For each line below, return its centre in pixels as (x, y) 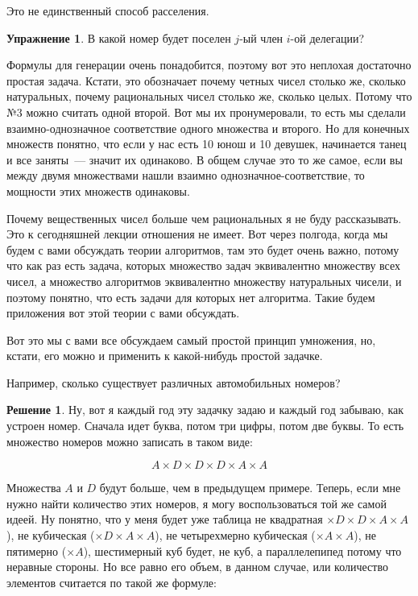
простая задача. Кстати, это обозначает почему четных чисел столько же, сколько (206, 80)
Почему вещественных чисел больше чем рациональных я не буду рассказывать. (204, 218)
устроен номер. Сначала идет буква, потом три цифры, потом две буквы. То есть (205, 426)
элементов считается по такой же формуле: (112, 582)
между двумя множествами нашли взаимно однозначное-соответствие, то (186, 175)
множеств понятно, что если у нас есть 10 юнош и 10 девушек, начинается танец (207, 144)
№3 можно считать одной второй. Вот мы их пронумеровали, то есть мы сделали (206, 112)
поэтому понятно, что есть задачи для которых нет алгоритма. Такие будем (191, 297)
